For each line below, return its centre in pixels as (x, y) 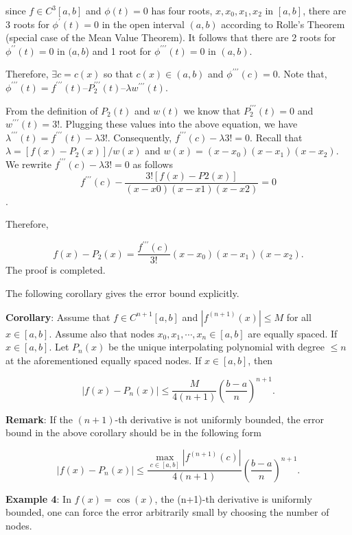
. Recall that (276, 137)
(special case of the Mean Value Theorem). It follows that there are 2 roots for (171, 37)
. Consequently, (140, 137)
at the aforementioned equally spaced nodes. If (104, 360)
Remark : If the (39, 419)
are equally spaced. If (293, 333)
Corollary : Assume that (58, 317)
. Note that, (302, 74)
